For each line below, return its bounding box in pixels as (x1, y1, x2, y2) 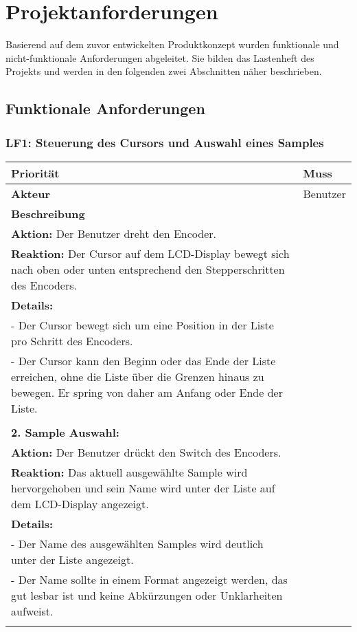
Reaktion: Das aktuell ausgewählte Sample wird (11, 464, 248, 480)
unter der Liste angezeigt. (11, 551, 134, 567)
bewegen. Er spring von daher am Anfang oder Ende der (11, 384, 283, 400)
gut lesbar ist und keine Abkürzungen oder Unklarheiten (11, 587, 283, 603)
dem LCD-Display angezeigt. (11, 495, 149, 512)
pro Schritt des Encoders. (11, 332, 133, 349)
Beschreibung (11, 205, 85, 221)
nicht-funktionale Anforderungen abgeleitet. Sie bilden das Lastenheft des (5, 50, 314, 65)
